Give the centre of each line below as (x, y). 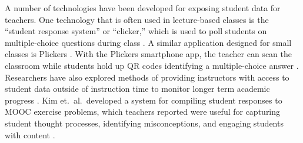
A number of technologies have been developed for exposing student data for (143, 8)
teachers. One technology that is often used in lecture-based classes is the (137, 19)
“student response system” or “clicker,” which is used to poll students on (136, 31)
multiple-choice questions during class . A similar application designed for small (148, 42)
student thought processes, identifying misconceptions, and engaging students (144, 123)
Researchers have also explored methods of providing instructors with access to (147, 77)
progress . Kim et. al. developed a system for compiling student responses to (144, 100)
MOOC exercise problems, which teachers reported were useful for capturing (143, 112)
